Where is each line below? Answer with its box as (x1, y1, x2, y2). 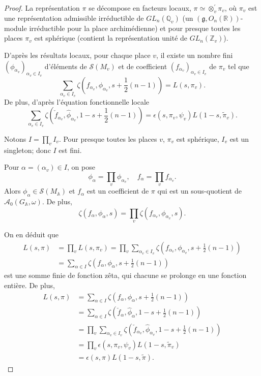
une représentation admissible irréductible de (4, 12, 144, 23)
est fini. (59, 144, 82, 155)
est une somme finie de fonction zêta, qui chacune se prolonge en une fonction (4, 270, 247, 280)
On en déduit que (4, 229, 59, 239)
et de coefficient (118, 60, 167, 71)
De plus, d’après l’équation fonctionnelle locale (4, 96, 150, 107)
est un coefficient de (86, 185, 149, 196)
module (4, 22, 27, 33)
